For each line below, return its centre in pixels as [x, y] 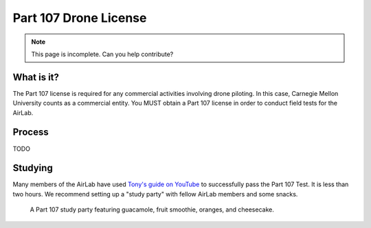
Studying [33, 168]
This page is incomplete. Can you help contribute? [102, 54]
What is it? [36, 77]
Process [31, 132]
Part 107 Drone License [80, 18]
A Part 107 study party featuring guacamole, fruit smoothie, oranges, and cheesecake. [152, 210]
